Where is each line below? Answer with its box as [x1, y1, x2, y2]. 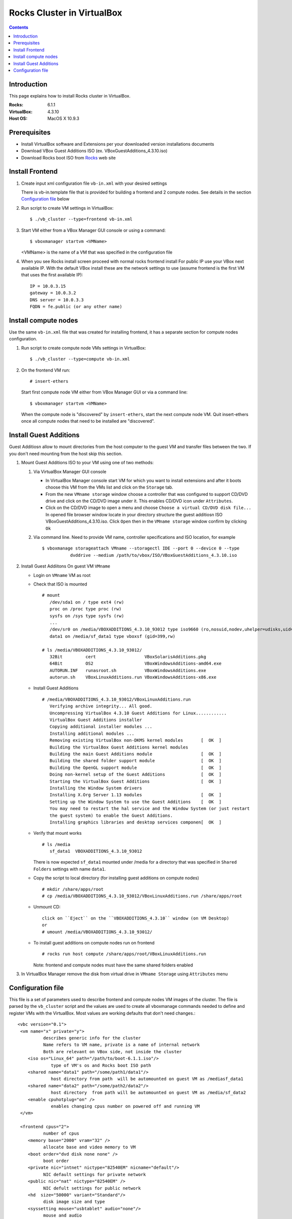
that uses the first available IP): [21, 272, 83, 278]
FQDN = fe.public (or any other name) [30, 304, 123, 310]
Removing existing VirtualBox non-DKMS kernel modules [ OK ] [49, 738, 222, 743]
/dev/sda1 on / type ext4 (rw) [49, 599, 124, 605]
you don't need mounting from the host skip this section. [9, 451, 123, 456]
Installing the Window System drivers [49, 785, 142, 791]
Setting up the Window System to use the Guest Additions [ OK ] [49, 799, 222, 805]
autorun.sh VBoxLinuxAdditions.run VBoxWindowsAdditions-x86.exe [49, 674, 217, 680]
